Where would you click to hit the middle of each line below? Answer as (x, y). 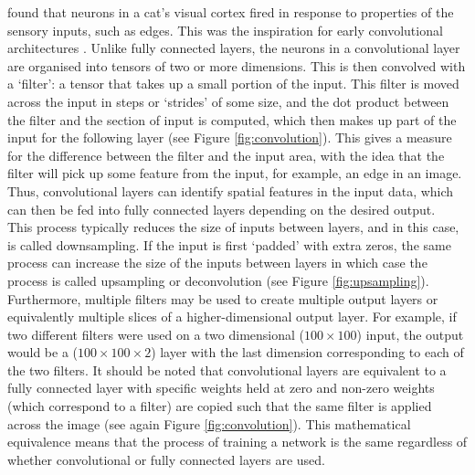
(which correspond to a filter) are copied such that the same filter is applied (220, 406)
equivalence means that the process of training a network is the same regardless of (237, 442)
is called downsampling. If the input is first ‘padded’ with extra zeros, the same (229, 244)
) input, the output (410, 334)
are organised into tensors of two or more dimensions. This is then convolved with (237, 65)
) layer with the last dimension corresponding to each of (307, 352)
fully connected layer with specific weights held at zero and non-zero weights (221, 388)
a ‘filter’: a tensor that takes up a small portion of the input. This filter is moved (233, 84)
